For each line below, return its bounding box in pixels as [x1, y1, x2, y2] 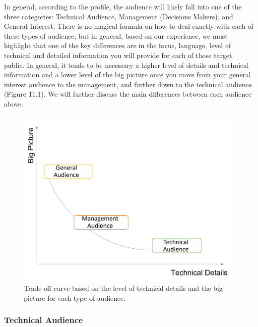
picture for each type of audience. [24, 292, 126, 303]
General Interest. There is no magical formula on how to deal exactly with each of [4, 21, 254, 31]
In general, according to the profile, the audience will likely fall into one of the [4, 1, 242, 11]
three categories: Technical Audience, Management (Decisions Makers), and [4, 11, 233, 21]
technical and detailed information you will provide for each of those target [4, 50, 232, 60]
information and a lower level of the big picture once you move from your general [4, 69, 251, 80]
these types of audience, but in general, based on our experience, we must [4, 30, 228, 41]
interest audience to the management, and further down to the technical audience [4, 79, 252, 89]
